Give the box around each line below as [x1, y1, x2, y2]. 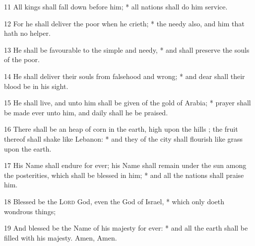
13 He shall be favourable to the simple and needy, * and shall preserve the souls [4, 44, 250, 55]
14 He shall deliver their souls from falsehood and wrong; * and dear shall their [4, 71, 245, 81]
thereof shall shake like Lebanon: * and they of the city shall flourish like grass [4, 133, 243, 144]
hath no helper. [4, 28, 51, 38]
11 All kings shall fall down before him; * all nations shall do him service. [4, 1, 228, 11]
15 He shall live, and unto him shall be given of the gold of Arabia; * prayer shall [4, 97, 251, 108]
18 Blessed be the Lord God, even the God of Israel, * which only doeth [4, 196, 225, 206]
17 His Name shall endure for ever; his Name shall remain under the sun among [4, 160, 247, 170]
